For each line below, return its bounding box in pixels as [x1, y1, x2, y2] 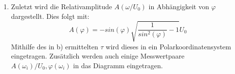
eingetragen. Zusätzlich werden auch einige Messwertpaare [11, 51, 184, 61]
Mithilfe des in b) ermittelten [11, 41, 98, 51]
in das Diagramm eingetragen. [73, 60, 163, 70]
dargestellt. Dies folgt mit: [11, 11, 90, 21]
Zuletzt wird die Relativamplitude [11, 1, 112, 11]
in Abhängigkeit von [148, 1, 209, 11]
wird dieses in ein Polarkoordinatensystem [106, 41, 231, 51]
